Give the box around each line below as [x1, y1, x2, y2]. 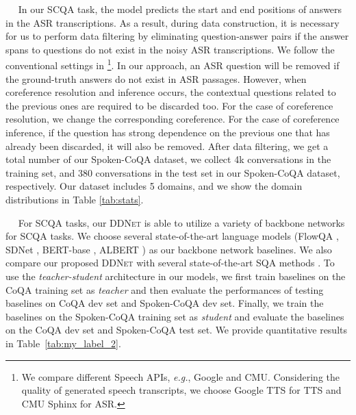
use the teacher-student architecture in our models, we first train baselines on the [5, 268, 346, 283]
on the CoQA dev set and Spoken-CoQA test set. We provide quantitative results [5, 323, 347, 337]
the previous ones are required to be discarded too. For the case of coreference [5, 98, 333, 112]
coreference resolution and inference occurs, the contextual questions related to [5, 85, 336, 99]
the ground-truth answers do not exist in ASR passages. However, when [5, 71, 307, 86]
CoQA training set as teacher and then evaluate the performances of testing [5, 282, 324, 297]
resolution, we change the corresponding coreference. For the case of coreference [5, 112, 340, 126]
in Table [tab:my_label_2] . [5, 336, 121, 350]
